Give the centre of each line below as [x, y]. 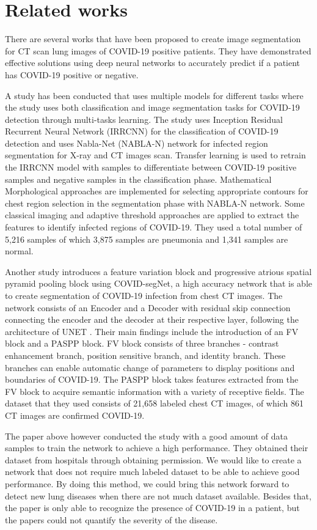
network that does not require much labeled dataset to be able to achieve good [152, 472]
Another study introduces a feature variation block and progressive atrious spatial [158, 271]
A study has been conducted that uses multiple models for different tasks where [154, 95]
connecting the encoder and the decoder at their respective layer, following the [152, 319]
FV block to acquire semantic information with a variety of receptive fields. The [155, 391]
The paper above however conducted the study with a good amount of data [146, 436]
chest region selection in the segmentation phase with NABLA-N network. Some [155, 203]
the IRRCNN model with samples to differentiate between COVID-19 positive [151, 167]
